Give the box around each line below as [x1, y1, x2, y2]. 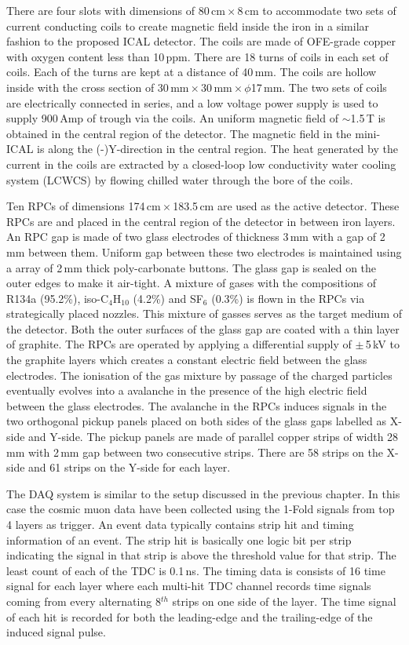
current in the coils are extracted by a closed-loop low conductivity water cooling [6, 155, 396, 172]
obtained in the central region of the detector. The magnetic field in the [6, 125, 352, 141]
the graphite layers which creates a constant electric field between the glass [6, 352, 367, 368]
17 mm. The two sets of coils [250, 78, 387, 95]
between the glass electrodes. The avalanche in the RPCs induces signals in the [6, 397, 387, 414]
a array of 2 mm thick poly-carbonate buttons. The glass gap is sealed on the [6, 259, 377, 275]
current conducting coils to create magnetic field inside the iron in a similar [6, 17, 370, 34]
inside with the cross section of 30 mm [6, 78, 189, 95]
